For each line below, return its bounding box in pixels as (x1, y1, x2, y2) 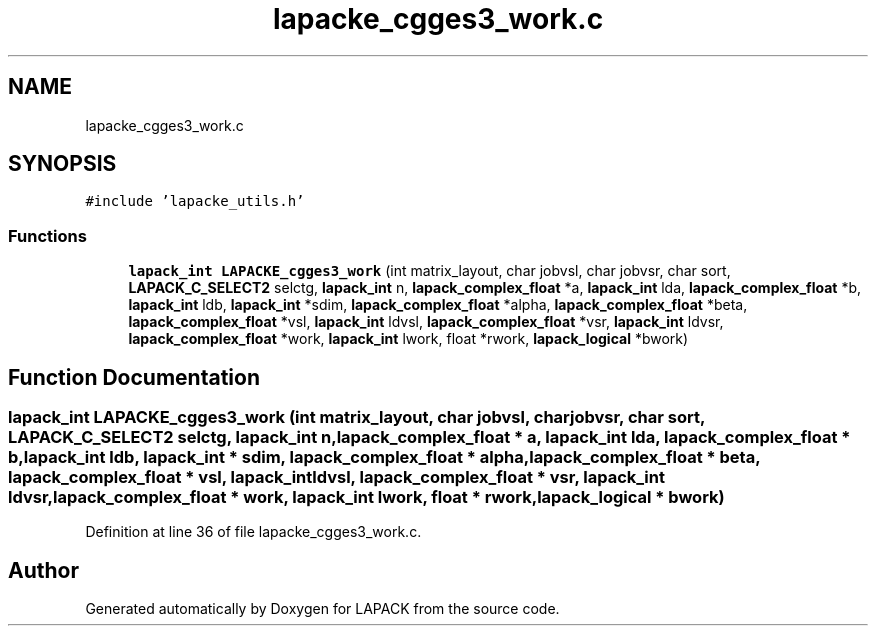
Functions (8, 225, 87, 246)
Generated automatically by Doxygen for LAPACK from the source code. (85, 600, 560, 618)
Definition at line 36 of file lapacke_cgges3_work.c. (85, 523, 422, 541)
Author (8, 557, 79, 583)
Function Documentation (8, 364, 260, 390)
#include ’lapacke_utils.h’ (85, 193, 305, 210)
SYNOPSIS (8, 151, 117, 177)
